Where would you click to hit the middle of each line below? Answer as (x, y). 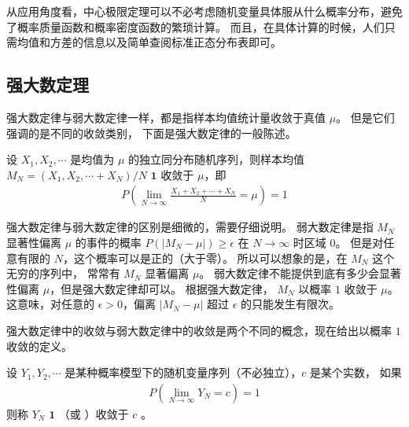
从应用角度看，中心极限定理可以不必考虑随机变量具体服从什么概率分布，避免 (204, 11)
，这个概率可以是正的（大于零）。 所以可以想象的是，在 (205, 258)
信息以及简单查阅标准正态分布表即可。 (182, 42)
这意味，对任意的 (50, 304)
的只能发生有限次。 (290, 304)
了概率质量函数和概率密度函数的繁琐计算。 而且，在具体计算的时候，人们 (195, 26)
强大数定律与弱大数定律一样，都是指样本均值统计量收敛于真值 (166, 117)
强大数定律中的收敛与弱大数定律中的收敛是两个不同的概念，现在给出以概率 (199, 330)
